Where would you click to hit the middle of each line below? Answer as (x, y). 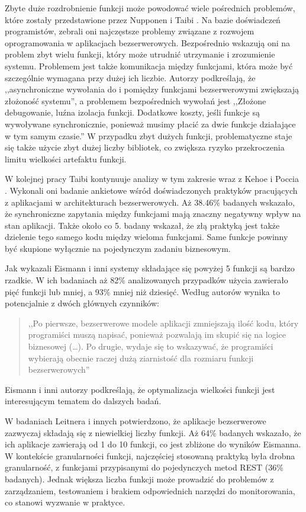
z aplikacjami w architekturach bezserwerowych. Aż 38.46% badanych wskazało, (150, 202)
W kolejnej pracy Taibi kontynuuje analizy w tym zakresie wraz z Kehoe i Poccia (152, 179)
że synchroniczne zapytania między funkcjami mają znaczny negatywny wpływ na (153, 214)
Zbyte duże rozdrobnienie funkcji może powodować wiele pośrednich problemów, (150, 8)
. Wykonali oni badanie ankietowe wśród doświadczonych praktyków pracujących (151, 190)
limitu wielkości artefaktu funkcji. (66, 159)
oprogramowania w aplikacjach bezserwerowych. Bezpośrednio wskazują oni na (148, 42)
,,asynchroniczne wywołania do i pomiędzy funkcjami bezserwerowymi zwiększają (152, 89)
